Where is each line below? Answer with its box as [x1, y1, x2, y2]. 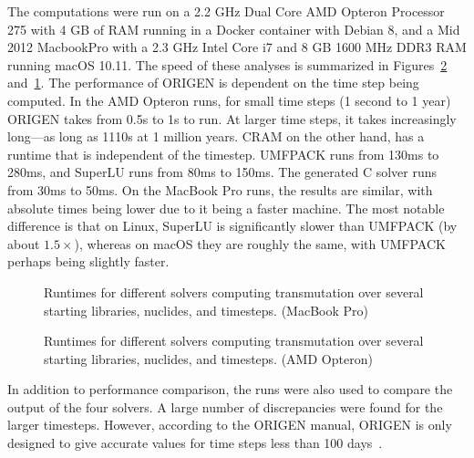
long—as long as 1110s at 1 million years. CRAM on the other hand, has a [7, 127, 425, 146]
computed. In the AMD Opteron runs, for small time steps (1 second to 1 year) [7, 90, 451, 109]
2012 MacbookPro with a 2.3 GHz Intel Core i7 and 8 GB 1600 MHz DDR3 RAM [7, 37, 467, 57]
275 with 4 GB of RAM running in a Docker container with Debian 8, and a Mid [7, 19, 460, 38]
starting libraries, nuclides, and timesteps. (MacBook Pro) [44, 300, 369, 319]
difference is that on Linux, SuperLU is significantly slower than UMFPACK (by [7, 216, 458, 235]
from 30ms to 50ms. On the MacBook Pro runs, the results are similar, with [7, 180, 433, 199]
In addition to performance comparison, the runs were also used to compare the [7, 380, 453, 399]
